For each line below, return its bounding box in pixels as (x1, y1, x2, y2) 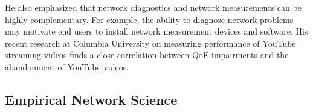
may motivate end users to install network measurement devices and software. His (5, 25, 308, 38)
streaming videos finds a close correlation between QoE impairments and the (5, 48, 289, 61)
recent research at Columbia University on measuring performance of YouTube (5, 36, 296, 49)
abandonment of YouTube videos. (5, 60, 129, 73)
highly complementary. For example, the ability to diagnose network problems (5, 13, 294, 25)
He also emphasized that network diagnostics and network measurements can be (5, 1, 302, 13)
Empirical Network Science (5, 90, 178, 108)
